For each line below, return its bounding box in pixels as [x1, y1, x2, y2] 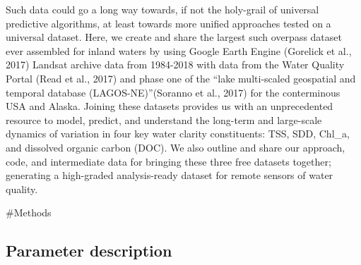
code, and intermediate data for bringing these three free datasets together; [6, 154, 331, 168]
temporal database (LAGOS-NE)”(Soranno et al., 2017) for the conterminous [6, 85, 341, 99]
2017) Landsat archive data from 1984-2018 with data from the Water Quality [6, 57, 345, 72]
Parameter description [6, 240, 172, 261]
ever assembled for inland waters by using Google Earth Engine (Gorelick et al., [6, 43, 352, 58]
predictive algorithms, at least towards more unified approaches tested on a [6, 16, 331, 30]
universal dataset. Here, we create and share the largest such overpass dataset [6, 30, 342, 44]
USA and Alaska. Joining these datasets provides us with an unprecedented [6, 99, 333, 113]
